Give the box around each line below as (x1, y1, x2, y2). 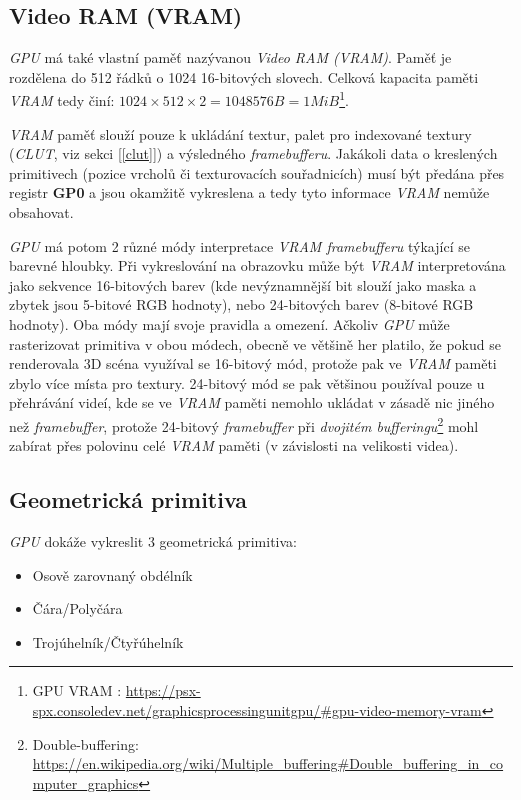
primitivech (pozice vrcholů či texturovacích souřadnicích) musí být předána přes (9, 162, 505, 183)
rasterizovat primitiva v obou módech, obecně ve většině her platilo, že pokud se (9, 333, 501, 354)
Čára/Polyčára (32, 598, 123, 619)
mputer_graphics (32, 772, 139, 793)
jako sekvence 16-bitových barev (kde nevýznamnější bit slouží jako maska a (9, 274, 477, 295)
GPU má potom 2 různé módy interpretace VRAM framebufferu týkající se (9, 235, 470, 256)
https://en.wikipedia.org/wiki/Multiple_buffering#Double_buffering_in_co (32, 753, 504, 774)
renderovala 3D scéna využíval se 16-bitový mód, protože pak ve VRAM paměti (9, 353, 497, 374)
